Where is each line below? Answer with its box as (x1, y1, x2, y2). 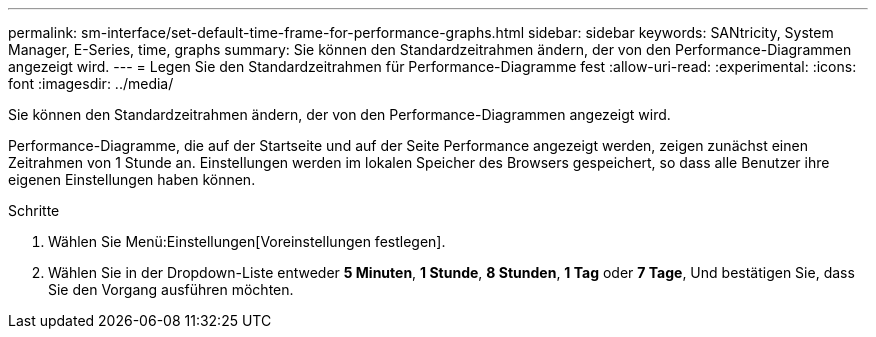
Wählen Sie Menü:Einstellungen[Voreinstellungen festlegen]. (48, 233, 446, 250)
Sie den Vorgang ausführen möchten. (48, 281, 294, 298)
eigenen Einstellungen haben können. (8, 171, 256, 188)
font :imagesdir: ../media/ (8, 75, 174, 92)
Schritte (8, 202, 60, 219)
